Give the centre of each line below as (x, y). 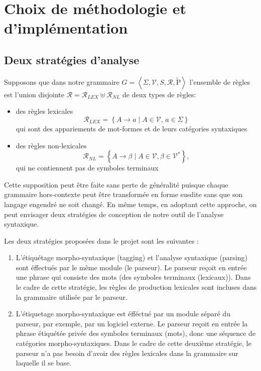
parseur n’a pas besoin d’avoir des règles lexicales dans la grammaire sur (127, 353)
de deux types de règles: (159, 94)
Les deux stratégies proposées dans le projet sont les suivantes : (101, 240)
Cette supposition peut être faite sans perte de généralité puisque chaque (116, 184)
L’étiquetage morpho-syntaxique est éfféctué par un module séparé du (123, 314)
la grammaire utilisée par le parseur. (72, 297)
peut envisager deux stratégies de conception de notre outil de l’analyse (114, 214)
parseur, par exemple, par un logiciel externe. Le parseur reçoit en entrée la (132, 323)
